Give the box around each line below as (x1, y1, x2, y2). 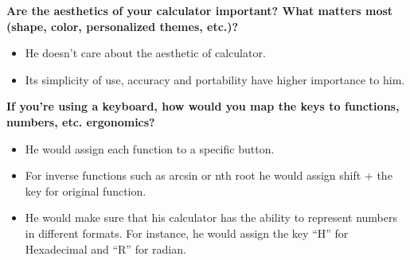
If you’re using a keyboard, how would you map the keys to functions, (6, 98, 400, 114)
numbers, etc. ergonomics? (6, 113, 155, 130)
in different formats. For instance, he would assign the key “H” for (25, 224, 349, 241)
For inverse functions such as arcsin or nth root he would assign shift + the (25, 167, 392, 184)
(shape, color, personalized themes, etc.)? (6, 17, 239, 34)
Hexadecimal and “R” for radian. (25, 240, 186, 257)
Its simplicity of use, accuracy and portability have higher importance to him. (25, 71, 405, 87)
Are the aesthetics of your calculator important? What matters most (6, 2, 393, 18)
